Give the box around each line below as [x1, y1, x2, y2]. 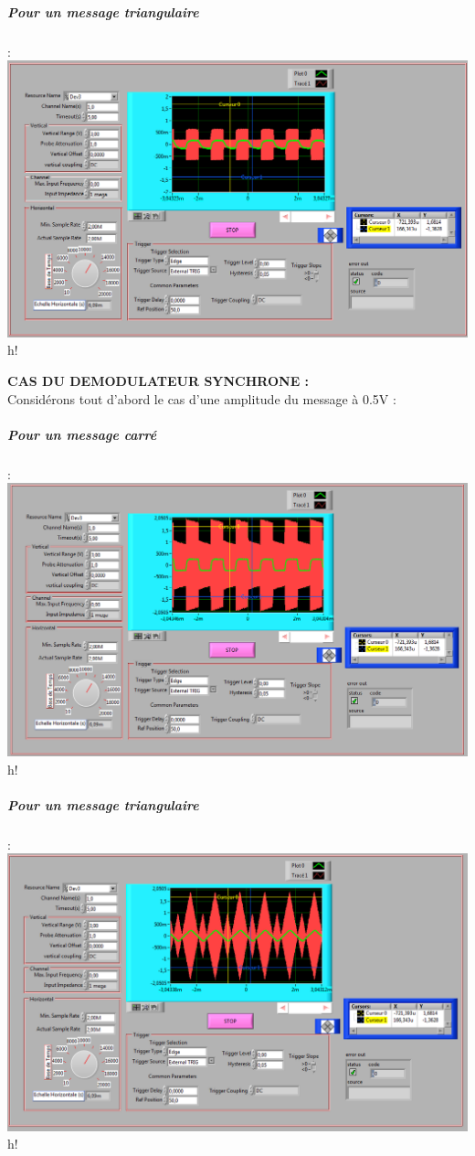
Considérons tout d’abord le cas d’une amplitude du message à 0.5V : [7, 389, 396, 408]
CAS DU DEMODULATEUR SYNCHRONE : [7, 371, 310, 391]
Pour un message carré [7, 424, 157, 444]
